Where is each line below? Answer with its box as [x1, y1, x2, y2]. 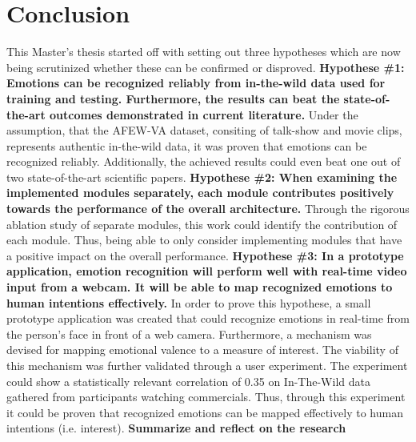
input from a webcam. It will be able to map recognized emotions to [6, 279, 393, 295]
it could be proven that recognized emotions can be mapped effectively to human [6, 404, 403, 420]
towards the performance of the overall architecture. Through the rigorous [6, 200, 410, 217]
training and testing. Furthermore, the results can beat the [6, 90, 340, 106]
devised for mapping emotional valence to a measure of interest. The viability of [6, 341, 398, 358]
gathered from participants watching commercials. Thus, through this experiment [6, 388, 406, 405]
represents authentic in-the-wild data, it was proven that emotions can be [6, 137, 367, 154]
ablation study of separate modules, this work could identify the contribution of [6, 215, 398, 232]
